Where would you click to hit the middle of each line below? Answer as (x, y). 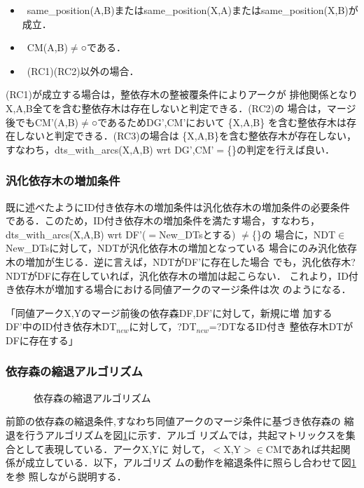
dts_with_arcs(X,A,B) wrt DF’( (76, 234)
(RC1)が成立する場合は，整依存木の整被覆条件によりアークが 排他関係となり (182, 94)
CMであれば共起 (303, 448)
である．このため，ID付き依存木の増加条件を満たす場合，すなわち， (163, 221)
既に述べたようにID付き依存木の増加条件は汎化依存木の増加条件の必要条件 (178, 206)
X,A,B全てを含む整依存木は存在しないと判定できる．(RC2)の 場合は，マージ (181, 108)
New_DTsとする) (197, 234)
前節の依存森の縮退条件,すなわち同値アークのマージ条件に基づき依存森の (173, 421)
